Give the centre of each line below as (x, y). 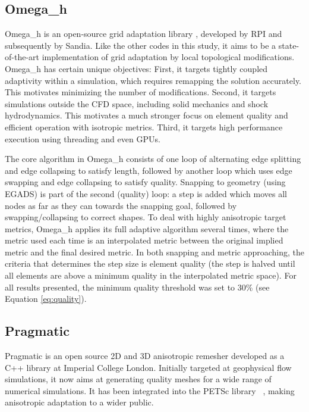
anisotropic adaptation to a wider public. (79, 402)
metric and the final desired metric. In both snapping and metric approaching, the (154, 252)
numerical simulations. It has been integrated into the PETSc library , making (150, 390)
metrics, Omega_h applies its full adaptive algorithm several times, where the (147, 228)
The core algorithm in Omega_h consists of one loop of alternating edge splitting (153, 159)
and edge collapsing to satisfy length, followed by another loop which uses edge (149, 170)
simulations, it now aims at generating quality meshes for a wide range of (138, 379)
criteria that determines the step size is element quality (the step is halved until (150, 263)
